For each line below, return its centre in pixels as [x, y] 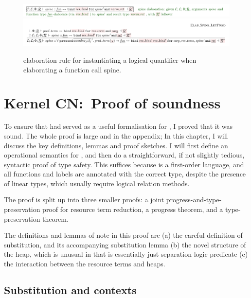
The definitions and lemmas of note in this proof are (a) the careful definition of [123, 235]
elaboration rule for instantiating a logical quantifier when [110, 60]
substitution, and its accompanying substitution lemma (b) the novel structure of [125, 244]
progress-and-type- [194, 200]
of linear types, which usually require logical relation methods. [97, 183]
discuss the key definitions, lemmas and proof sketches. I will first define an [116, 145]
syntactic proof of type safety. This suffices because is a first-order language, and [124, 164]
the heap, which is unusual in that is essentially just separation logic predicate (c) [126, 254]
